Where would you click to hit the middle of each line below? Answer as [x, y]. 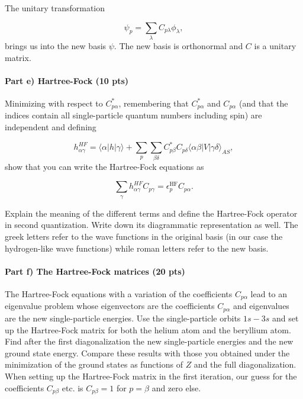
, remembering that [154, 103]
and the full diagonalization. [245, 364]
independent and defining [51, 126]
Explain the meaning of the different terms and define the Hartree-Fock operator [151, 213]
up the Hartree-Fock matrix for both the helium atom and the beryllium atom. [148, 329]
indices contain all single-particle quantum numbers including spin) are [133, 115]
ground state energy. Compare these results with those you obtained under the [147, 353]
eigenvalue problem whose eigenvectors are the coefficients [110, 306]
